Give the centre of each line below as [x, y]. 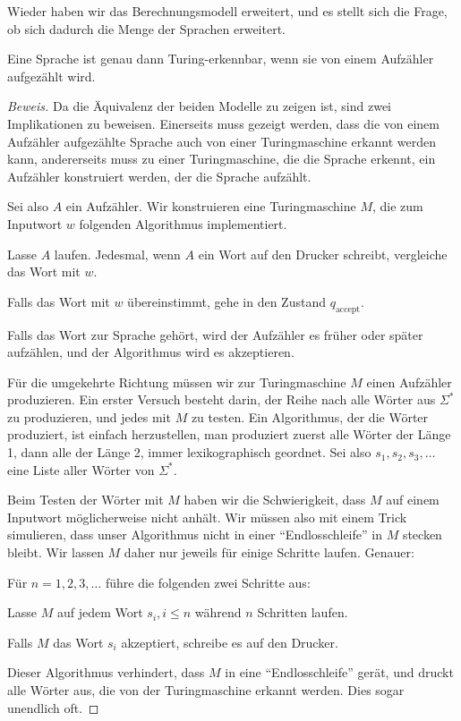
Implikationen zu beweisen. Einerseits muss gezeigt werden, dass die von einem [223, 123]
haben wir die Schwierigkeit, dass [275, 500]
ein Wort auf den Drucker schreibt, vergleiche [323, 254]
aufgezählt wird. [51, 76]
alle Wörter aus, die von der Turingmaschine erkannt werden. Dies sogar [206, 690]
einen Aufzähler [409, 382]
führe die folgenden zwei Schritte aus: [208, 582]
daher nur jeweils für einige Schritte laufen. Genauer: [269, 552]
